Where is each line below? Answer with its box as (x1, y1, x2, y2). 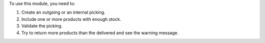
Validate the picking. (21, 23, 63, 29)
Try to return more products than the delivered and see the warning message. (21, 29, 179, 36)
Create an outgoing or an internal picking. (21, 10, 106, 15)
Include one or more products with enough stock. (21, 16, 121, 22)
